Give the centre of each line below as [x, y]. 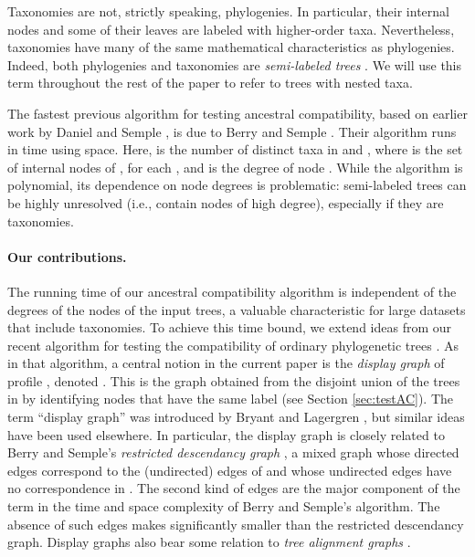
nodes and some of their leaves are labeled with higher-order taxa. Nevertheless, [231, 29]
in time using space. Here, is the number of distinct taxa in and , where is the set [235, 149]
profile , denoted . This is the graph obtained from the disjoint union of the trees [234, 380]
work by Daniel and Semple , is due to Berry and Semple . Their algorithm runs [232, 131]
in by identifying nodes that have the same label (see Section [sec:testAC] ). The [231, 399]
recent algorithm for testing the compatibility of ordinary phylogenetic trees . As [233, 345]
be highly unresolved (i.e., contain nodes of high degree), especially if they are [226, 202]
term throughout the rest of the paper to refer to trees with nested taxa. [210, 83]
